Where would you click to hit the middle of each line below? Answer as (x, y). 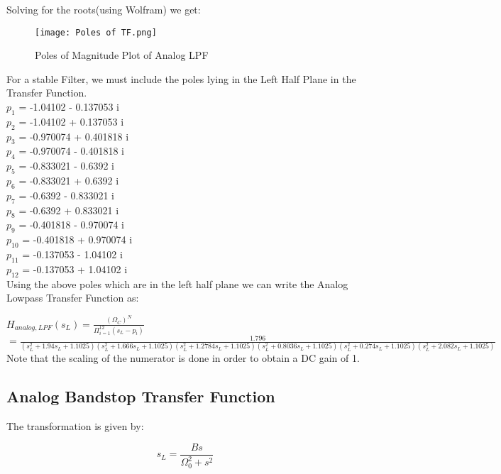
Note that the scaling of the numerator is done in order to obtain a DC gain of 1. (183, 358)
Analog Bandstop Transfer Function (141, 396)
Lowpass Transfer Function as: (73, 298)
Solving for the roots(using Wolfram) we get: (104, 9)
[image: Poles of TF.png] (96, 32)
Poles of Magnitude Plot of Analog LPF (122, 55)
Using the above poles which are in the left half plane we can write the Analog (177, 283)
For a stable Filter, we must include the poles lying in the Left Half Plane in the (181, 78)
